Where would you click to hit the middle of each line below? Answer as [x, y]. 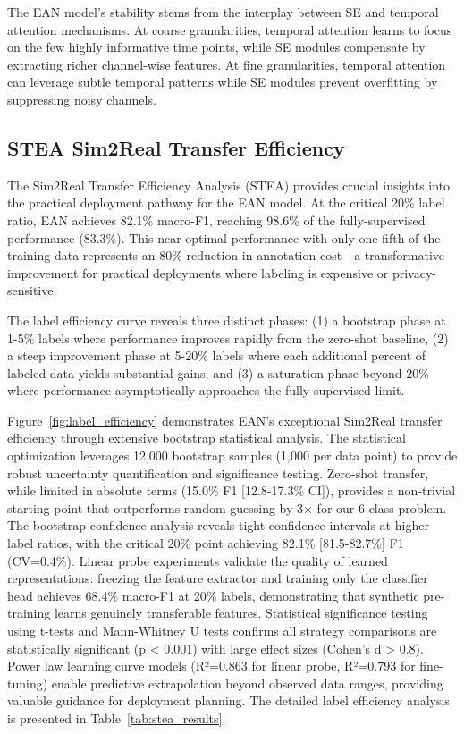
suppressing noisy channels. [82, 99]
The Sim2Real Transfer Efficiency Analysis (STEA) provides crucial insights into [229, 185]
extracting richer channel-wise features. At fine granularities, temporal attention [227, 64]
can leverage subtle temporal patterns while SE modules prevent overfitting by [223, 82]
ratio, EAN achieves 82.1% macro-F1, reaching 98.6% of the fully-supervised [216, 219]
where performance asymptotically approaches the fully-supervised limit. [206, 390]
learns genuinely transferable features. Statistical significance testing [241, 613]
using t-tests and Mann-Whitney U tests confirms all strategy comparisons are [222, 631]
